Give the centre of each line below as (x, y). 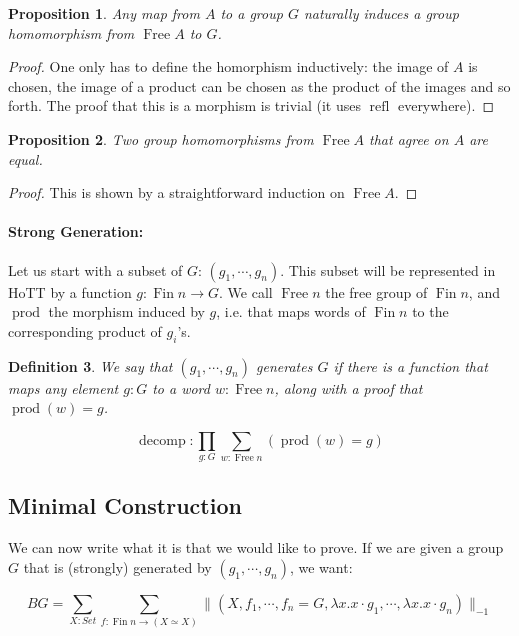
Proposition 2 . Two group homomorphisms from (161, 138)
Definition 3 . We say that (90, 365)
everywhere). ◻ (446, 105)
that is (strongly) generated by (117, 566)
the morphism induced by (126, 311)
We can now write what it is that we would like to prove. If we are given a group (256, 547)
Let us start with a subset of (95, 269)
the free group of (376, 291)
